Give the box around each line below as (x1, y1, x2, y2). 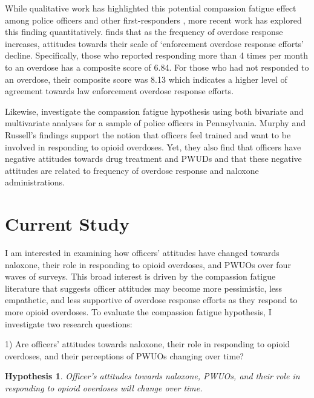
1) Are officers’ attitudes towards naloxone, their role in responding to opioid (5, 338, 290, 350)
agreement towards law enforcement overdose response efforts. (5, 85, 234, 97)
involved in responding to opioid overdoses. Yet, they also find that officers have (5, 140, 301, 153)
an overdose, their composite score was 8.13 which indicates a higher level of (5, 72, 287, 85)
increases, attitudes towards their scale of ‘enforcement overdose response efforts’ (5, 37, 304, 50)
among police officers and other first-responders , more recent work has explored (5, 13, 302, 26)
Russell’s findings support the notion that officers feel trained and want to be (5, 128, 291, 141)
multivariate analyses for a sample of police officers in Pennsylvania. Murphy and (5, 117, 306, 129)
